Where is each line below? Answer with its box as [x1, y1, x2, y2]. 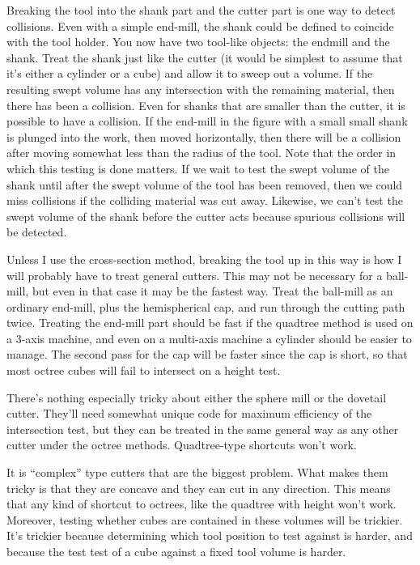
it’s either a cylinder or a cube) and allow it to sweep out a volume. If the [6, 65, 373, 82]
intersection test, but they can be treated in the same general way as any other [6, 420, 399, 437]
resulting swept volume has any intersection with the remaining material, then [6, 80, 395, 97]
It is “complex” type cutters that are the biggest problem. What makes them [6, 464, 388, 481]
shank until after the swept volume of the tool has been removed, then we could [6, 176, 403, 193]
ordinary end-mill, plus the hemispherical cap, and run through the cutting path [6, 298, 405, 315]
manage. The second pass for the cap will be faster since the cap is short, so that [6, 346, 408, 363]
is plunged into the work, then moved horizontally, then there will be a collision [6, 128, 401, 145]
